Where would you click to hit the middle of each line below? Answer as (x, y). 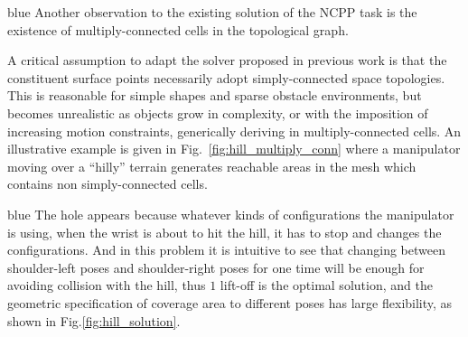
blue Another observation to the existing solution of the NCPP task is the (212, 12)
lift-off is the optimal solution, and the (326, 285)
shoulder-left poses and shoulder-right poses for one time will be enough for (216, 267)
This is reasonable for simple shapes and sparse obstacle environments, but (215, 95)
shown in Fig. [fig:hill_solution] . (94, 320)
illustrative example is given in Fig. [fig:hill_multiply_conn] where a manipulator (234, 149)
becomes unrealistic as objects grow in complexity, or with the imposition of (218, 112)
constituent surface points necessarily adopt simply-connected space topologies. (226, 77)
